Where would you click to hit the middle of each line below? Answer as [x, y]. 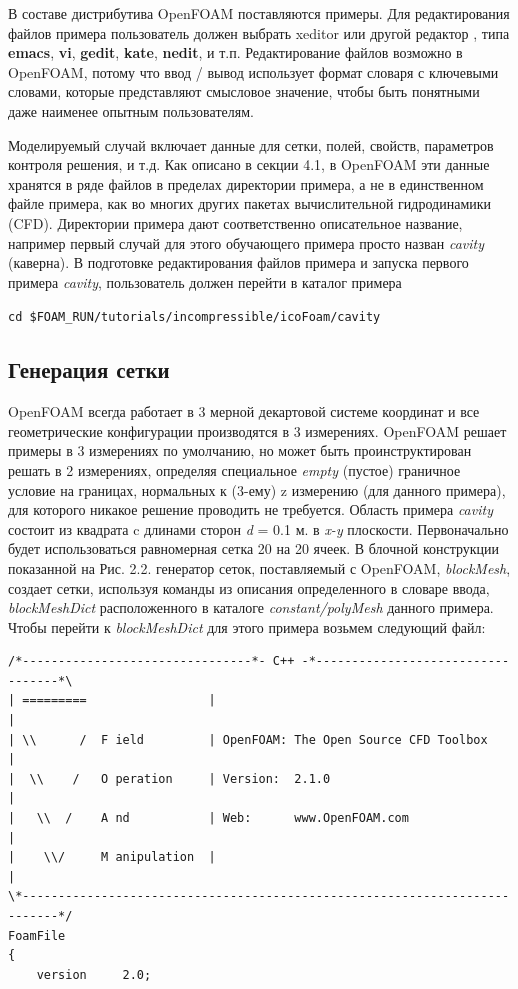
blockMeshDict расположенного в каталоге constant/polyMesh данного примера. [251, 607]
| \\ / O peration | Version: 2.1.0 [169, 778]
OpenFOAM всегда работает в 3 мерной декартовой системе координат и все [244, 411]
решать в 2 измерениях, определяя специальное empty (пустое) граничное [234, 469]
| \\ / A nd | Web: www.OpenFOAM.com [208, 818]
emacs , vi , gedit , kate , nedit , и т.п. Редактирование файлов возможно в [235, 52]
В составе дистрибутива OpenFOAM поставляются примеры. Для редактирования [259, 13]
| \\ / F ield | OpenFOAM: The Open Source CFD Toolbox [248, 739]
